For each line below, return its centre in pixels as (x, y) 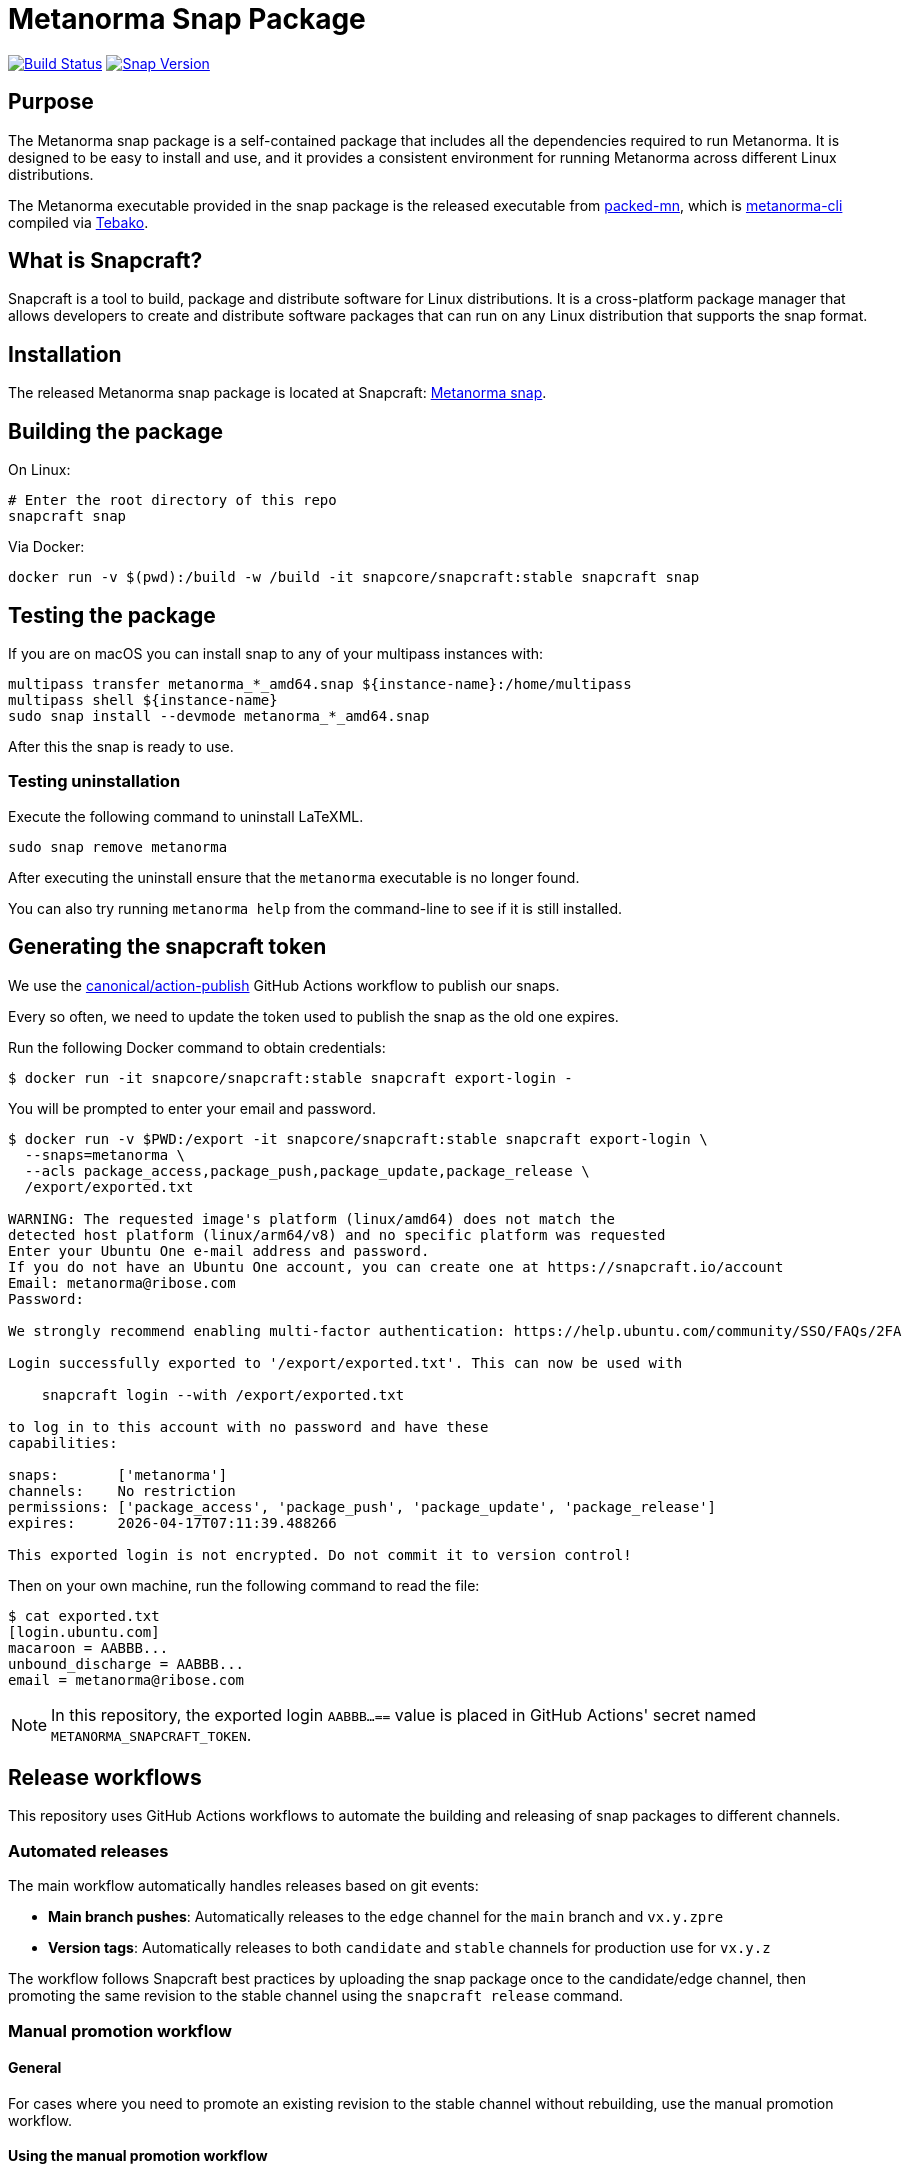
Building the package (116, 431)
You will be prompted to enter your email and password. (192, 1108)
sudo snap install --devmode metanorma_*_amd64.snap (219, 715)
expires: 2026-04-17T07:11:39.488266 (172, 1522)
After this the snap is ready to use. (121, 746)
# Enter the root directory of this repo (172, 500)
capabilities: (63, 1442)
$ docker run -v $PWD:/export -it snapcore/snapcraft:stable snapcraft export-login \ (358, 1138)
